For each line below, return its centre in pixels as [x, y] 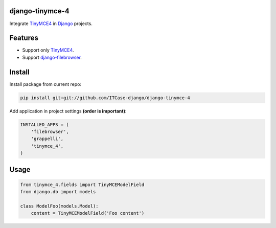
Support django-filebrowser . [52, 57]
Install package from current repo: [45, 84]
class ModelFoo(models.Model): [60, 206]
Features [24, 38]
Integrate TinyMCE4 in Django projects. [51, 24]
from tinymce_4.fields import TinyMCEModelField [82, 185]
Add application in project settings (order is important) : [68, 111]
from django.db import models [58, 192]
